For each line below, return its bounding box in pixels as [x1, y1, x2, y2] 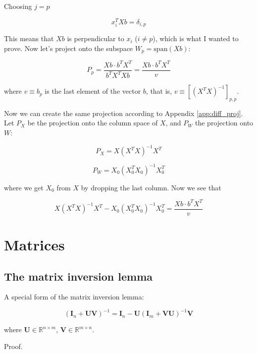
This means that [4, 33, 54, 44]
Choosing [4, 1, 32, 11]
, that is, [146, 86, 172, 96]
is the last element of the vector [45, 86, 141, 96]
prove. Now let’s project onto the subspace [4, 43, 133, 53]
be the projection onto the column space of [27, 118, 158, 128]
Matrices [4, 235, 65, 254]
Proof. [4, 341, 23, 352]
